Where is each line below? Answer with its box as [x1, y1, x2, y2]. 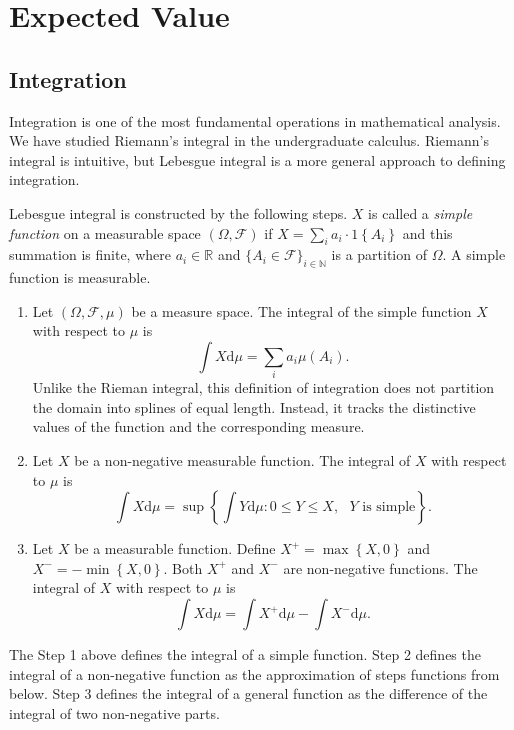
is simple [362, 500, 416, 515]
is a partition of [331, 244, 427, 265]
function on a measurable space [9, 222, 201, 243]
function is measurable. [9, 267, 151, 288]
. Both [163, 557, 203, 578]
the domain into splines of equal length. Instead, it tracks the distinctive [32, 396, 476, 417]
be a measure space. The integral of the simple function [131, 300, 472, 321]
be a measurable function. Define [74, 538, 276, 559]
